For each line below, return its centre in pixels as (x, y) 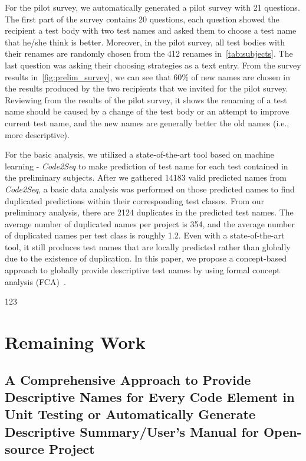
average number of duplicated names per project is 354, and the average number (150, 223)
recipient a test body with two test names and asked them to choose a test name (151, 30)
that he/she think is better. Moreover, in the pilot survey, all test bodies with (145, 42)
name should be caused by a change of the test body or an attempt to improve (147, 111)
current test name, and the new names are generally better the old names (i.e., (147, 122)
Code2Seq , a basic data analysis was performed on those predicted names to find (150, 189)
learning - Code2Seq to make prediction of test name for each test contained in (147, 166)
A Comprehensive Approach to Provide (128, 379)
